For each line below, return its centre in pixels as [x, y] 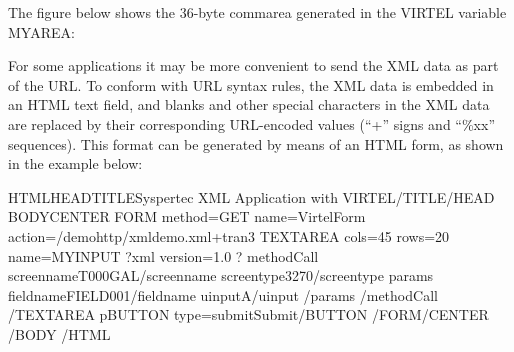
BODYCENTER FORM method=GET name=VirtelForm [187, 216]
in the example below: [75, 163]
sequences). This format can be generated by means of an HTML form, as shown [256, 143]
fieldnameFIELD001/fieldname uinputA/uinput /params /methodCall [223, 294]
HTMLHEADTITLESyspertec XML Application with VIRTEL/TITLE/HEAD [251, 196]
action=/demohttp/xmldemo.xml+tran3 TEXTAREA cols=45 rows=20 [229, 235]
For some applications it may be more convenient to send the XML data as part [253, 65]
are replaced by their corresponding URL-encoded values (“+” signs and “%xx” [251, 123]
